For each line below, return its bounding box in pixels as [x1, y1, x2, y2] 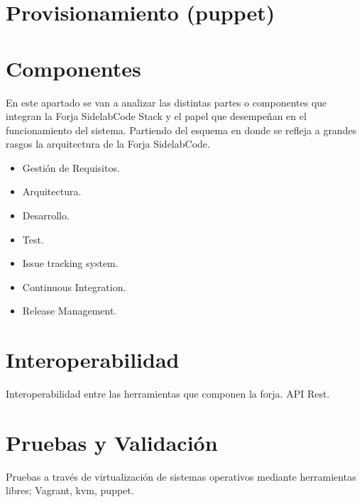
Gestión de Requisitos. [22, 160, 120, 175]
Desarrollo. [22, 208, 70, 223]
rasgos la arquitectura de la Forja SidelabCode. [6, 136, 210, 151]
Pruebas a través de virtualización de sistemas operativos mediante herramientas [6, 469, 356, 484]
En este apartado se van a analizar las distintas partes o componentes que [6, 94, 327, 109]
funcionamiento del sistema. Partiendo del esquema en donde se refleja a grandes [6, 122, 357, 137]
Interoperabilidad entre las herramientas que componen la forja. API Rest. [6, 386, 330, 401]
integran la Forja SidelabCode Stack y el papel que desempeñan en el [6, 109, 307, 124]
